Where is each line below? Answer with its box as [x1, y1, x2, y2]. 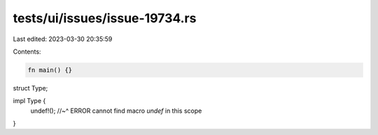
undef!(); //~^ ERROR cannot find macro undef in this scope [30, 106, 202, 115]
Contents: [13, 47, 41, 56]
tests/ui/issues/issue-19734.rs [13, 10, 197, 26]
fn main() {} [27, 66, 73, 74]
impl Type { [13, 97, 46, 105]
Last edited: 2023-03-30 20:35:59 [13, 35, 113, 43]
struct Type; [13, 84, 48, 92]
